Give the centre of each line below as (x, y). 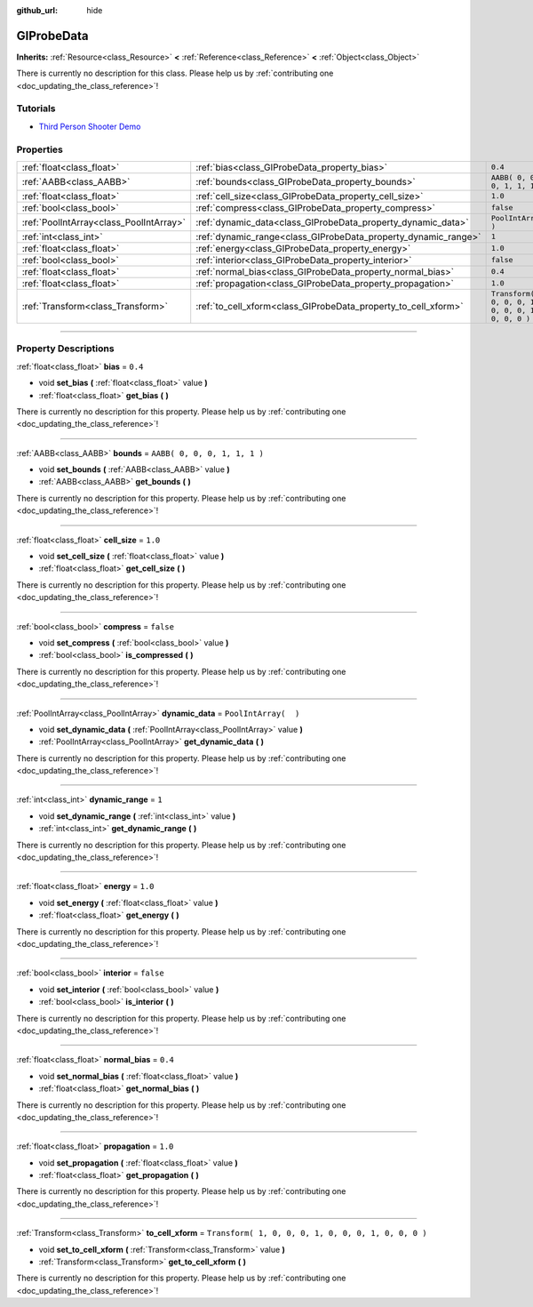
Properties (40, 149)
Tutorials (36, 108)
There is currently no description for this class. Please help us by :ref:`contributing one (175, 73)
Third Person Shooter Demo (90, 126)
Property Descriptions (65, 349)
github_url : (37, 10)
